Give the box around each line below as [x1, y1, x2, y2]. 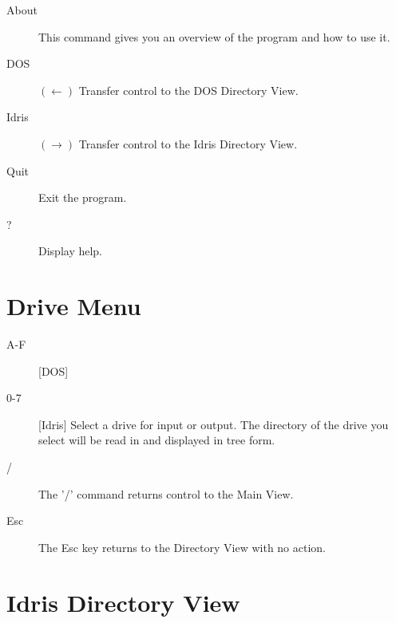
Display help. [38, 242, 103, 259]
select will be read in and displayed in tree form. [38, 432, 275, 448]
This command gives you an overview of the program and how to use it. [38, 28, 390, 45]
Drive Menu [6, 290, 141, 322]
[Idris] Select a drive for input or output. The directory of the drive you [38, 416, 389, 432]
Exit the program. [38, 189, 127, 206]
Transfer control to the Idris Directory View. [78, 135, 298, 152]
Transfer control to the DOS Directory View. [78, 81, 299, 98]
